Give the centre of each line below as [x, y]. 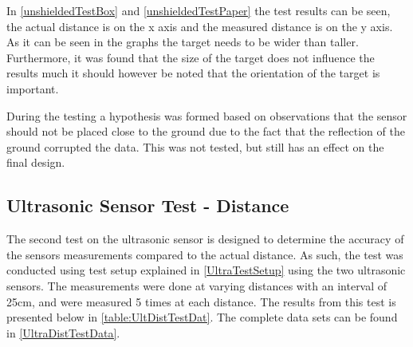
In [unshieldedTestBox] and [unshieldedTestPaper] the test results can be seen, [199, 10]
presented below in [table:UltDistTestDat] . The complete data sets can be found [202, 317]
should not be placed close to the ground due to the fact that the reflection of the [206, 131]
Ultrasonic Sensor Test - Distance [148, 205]
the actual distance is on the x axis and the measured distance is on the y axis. [200, 26]
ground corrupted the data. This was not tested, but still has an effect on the [195, 146]
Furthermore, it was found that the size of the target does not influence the [191, 57]
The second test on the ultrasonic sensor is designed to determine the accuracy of [205, 239]
